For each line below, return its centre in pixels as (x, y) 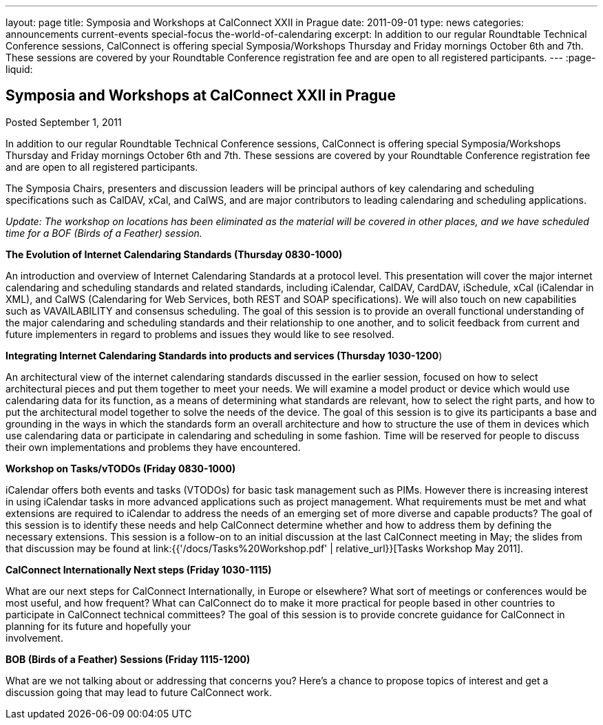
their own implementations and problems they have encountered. (153, 447)
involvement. (34, 638)
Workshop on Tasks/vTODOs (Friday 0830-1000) (121, 468)
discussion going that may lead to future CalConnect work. (139, 692)
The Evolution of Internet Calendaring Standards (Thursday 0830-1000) (174, 254)
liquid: (19, 69)
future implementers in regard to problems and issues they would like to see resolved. (200, 334)
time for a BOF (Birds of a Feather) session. (104, 233)
